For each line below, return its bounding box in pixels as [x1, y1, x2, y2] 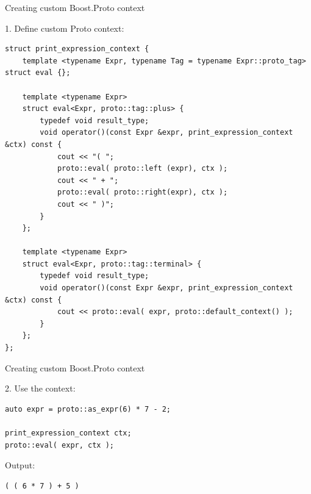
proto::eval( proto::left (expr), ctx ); [57, 164, 228, 173]
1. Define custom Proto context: [5, 21, 124, 34]
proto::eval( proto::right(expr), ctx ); [57, 188, 228, 197]
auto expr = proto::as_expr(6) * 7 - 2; [5, 404, 171, 413]
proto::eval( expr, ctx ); [5, 440, 114, 449]
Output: [5, 459, 35, 471]
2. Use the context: [5, 382, 76, 395]
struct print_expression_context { [5, 45, 149, 54]
